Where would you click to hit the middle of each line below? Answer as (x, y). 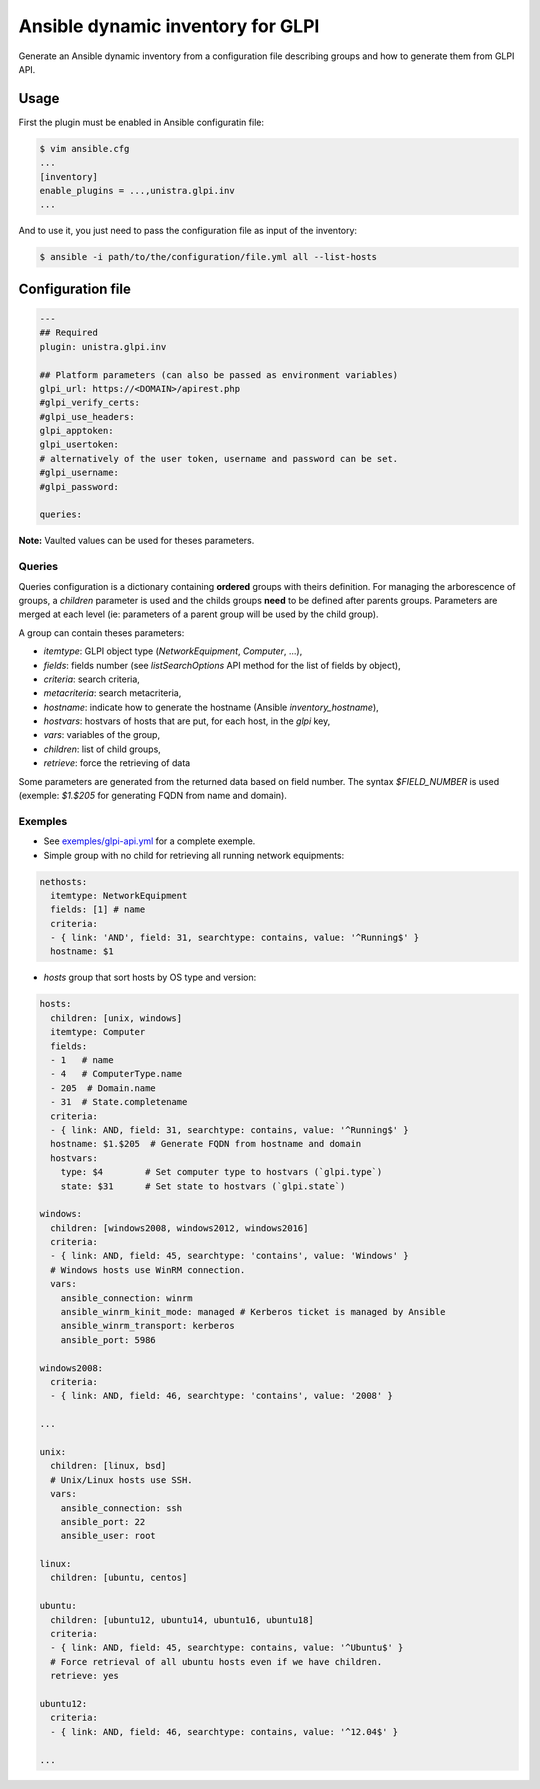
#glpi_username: (79, 473)
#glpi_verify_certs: (89, 403)
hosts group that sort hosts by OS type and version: (150, 977)
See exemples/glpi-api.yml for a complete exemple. (149, 841)
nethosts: (63, 881)
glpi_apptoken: (76, 431)
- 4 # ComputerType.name (116, 1074)
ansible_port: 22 (103, 1521)
